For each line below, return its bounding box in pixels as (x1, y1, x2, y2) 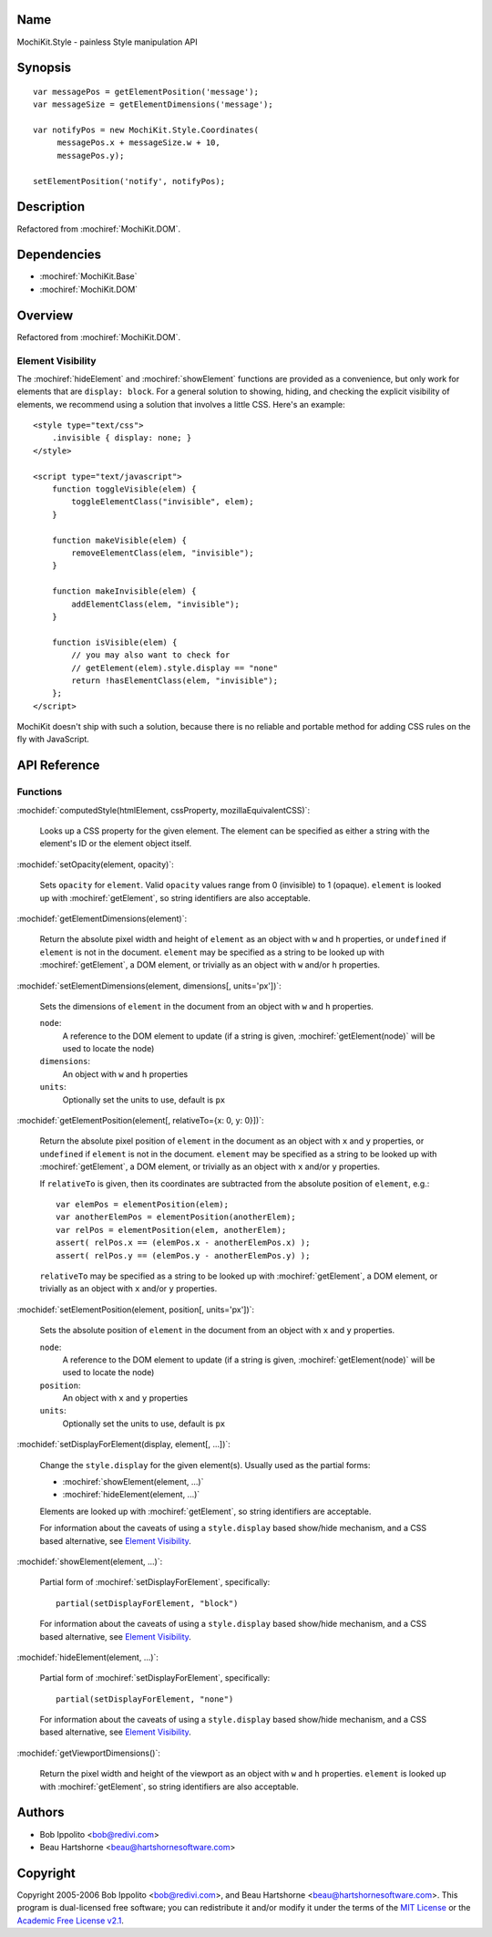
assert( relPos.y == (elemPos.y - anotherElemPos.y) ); (56, 1250, 311, 1260)
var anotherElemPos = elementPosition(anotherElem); (56, 1212, 296, 1222)
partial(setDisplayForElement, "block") (56, 1598, 239, 1609)
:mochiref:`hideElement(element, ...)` (62, 1489, 200, 1500)
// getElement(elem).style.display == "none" (71, 662, 278, 673)
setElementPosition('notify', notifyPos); (33, 176, 226, 186)
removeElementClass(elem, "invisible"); (71, 547, 254, 558)
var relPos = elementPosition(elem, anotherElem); (56, 1225, 287, 1235)
